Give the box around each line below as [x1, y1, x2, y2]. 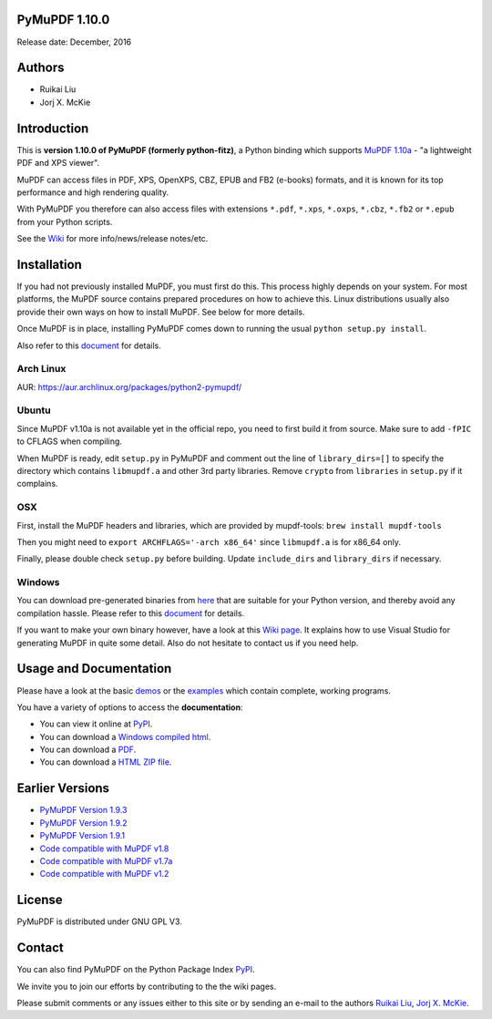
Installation [16, 256, 82, 273]
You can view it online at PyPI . [39, 718, 153, 729]
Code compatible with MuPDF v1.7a [39, 855, 173, 866]
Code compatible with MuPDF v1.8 [39, 843, 169, 854]
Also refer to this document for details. [16, 340, 161, 351]
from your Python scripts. [16, 216, 113, 227]
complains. [16, 479, 58, 489]
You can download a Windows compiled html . [39, 731, 211, 742]
